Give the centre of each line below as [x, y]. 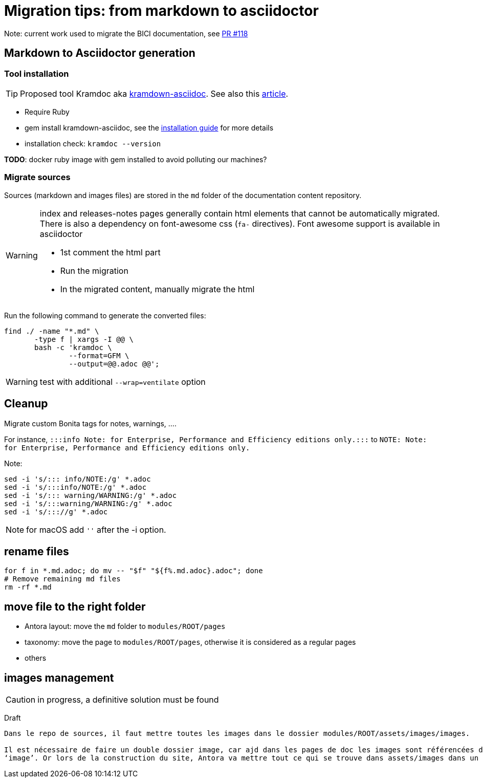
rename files [37, 551]
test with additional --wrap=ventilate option [123, 382]
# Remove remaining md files [62, 579]
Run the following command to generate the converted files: [105, 315]
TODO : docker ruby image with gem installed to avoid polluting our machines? [136, 159]
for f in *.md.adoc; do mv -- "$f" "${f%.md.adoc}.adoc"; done [134, 571]
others [36, 658]
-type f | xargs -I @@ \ [84, 339]
